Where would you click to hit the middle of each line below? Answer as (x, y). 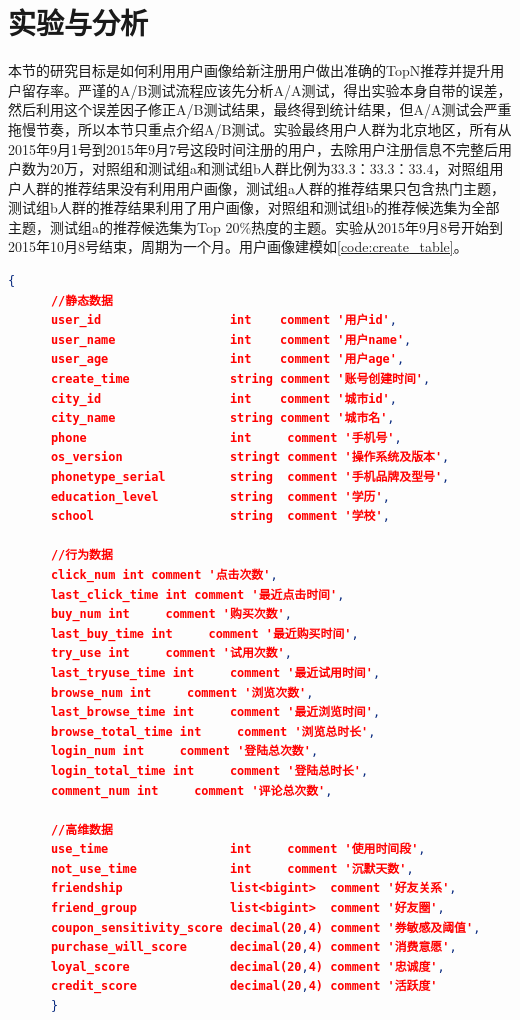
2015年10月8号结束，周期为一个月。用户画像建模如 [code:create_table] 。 (238, 246)
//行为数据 (81, 555)
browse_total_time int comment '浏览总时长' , (213, 731)
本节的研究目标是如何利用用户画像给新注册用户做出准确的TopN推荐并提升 (249, 70)
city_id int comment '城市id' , (223, 398)
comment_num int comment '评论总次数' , (191, 790)
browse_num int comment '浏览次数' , (182, 692)
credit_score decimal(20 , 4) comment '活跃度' (244, 986)
